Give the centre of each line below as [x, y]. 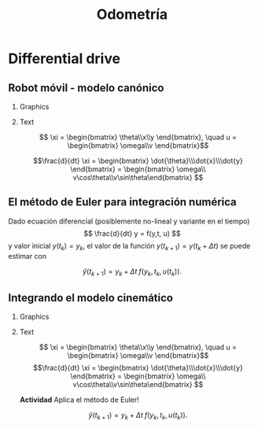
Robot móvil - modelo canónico [86, 88]
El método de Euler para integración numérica [123, 202]
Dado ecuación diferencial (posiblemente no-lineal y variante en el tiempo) [129, 221]
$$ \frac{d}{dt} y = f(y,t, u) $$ [132, 233]
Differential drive [64, 59]
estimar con [28, 256]
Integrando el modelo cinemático [90, 298]
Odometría [132, 15]
